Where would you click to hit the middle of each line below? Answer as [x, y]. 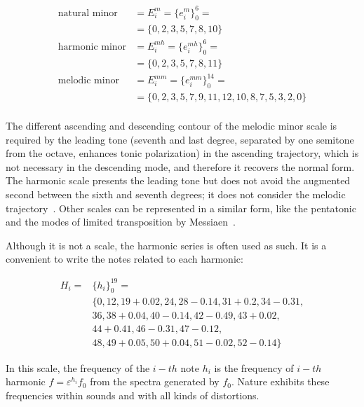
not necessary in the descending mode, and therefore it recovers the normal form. [180, 166]
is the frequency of [254, 367]
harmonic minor [92, 47]
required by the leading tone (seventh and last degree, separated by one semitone [180, 139]
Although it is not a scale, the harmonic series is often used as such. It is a [166, 245]
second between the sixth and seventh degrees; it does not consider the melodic [176, 194]
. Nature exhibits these [280, 381]
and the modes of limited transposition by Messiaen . [121, 222]
